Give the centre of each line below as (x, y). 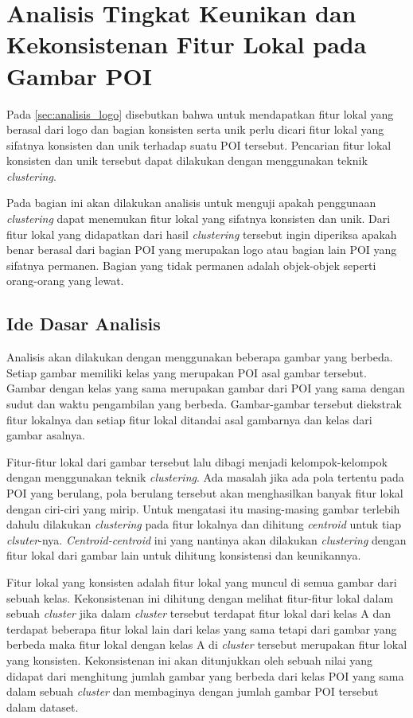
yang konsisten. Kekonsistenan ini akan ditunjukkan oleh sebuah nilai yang (190, 659)
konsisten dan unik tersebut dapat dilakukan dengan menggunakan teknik (187, 160)
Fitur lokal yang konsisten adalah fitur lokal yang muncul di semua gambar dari (202, 581)
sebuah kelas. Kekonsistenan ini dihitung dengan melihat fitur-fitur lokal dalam (200, 597)
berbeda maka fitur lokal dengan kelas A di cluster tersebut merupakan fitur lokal (207, 644)
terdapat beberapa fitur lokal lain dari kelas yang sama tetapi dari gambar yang (202, 628)
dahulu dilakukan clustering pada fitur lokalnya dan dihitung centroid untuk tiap (204, 524)
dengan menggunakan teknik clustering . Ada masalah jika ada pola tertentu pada (205, 477)
